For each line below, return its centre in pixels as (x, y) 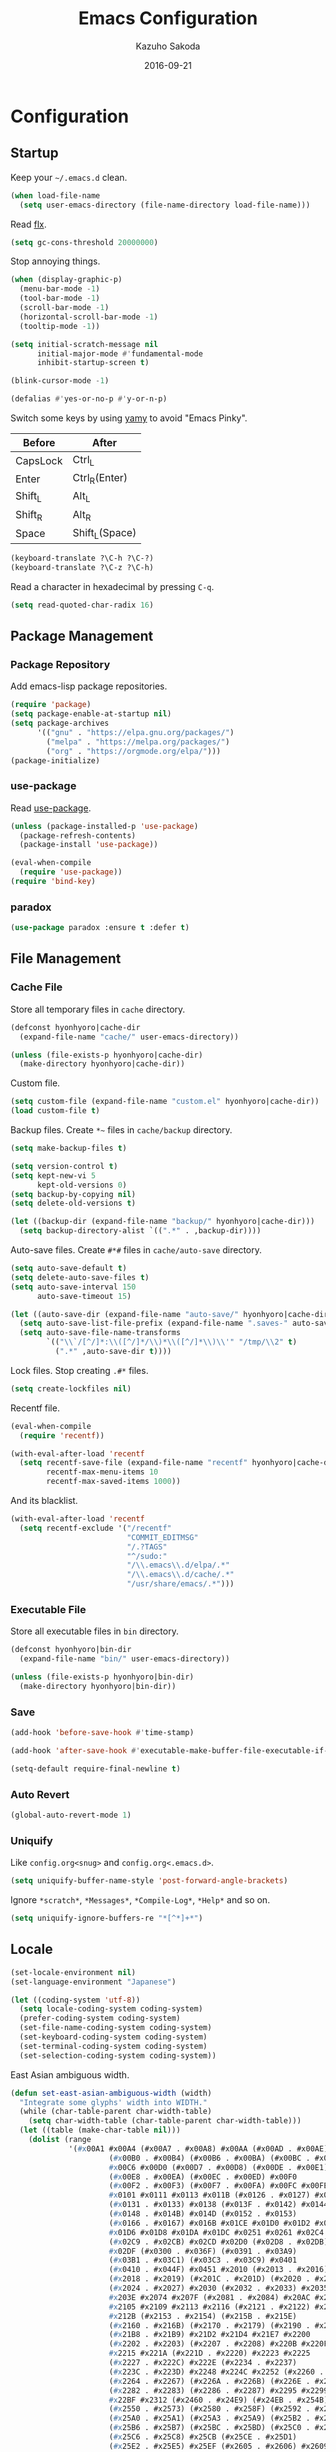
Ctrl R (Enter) (100, 479)
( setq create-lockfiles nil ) (71, 1388)
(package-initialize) (55, 760)
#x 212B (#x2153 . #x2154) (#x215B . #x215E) (203, 2316)
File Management (66, 958)
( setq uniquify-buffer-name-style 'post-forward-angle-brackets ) (149, 1881)
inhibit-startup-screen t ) (93, 363)
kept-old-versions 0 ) (82, 1185)
